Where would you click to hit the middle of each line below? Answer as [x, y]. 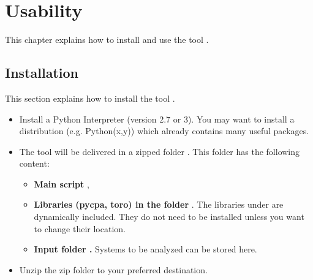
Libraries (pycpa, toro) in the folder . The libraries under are [159, 204]
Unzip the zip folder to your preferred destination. [113, 269]
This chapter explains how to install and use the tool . [107, 40]
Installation [42, 73]
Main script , [62, 184]
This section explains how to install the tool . [90, 98]
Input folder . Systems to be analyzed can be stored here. [145, 249]
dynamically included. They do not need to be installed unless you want [169, 217]
